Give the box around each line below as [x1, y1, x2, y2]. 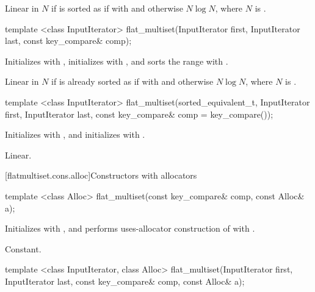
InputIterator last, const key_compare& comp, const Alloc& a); [5, 274, 245, 287]
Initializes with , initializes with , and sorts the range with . [5, 54, 228, 67]
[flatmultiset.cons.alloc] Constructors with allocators [5, 169, 197, 182]
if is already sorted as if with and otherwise [51, 75, 214, 88]
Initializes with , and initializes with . [5, 128, 145, 141]
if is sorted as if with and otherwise [51, 2, 183, 14]
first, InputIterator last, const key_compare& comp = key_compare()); [5, 107, 273, 120]
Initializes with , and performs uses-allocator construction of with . [5, 222, 255, 235]
